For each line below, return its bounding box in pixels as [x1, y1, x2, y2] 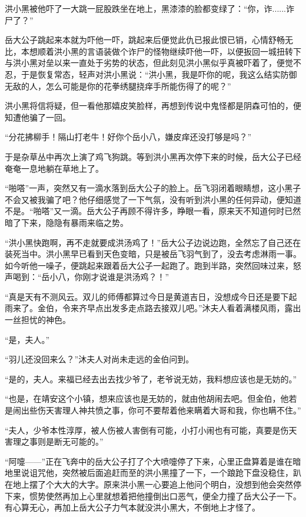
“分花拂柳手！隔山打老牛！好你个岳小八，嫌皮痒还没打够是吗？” [5, 131, 252, 143]
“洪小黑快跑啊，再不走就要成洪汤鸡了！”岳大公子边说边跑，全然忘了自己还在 [5, 236, 301, 248]
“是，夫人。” [5, 333, 50, 345]
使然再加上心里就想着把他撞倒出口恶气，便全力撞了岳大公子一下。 [45, 489, 301, 502]
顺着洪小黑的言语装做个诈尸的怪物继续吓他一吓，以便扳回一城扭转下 [37, 45, 301, 57]
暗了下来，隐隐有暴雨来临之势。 [5, 216, 128, 228]
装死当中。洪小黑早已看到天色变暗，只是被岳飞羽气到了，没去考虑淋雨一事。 [5, 248, 301, 260]
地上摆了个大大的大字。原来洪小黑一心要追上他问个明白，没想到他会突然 [12, 478, 293, 490]
